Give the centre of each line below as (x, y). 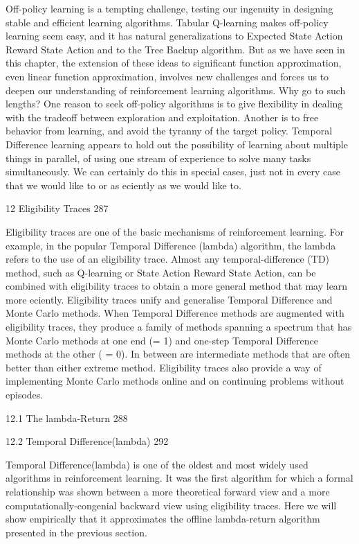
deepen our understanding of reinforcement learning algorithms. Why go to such (176, 90)
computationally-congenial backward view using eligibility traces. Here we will (171, 505)
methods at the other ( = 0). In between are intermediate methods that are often (178, 354)
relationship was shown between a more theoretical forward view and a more (168, 491)
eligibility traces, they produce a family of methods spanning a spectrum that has (179, 327)
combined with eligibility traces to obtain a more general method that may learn (177, 286)
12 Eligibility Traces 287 (57, 208)
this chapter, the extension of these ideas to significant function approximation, (174, 63)
